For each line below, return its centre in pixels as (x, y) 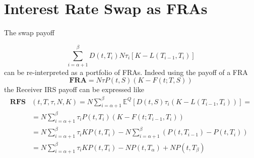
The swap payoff (29, 32)
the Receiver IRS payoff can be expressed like (74, 89)
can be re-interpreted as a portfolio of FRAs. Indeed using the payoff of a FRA (126, 72)
